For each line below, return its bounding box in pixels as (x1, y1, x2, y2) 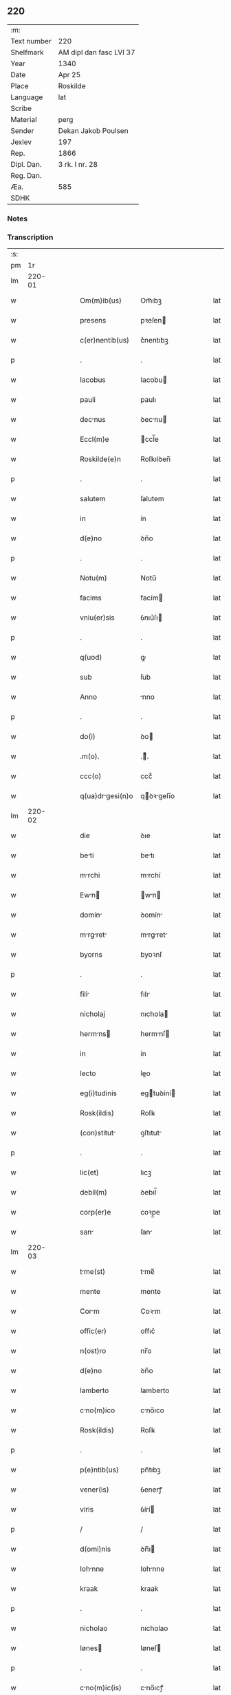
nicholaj (80, 1009, 105, 1019)
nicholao (80, 1623, 108, 1633)
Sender (10, 125, 34, 135)
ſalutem (140, 494, 165, 504)
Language (10, 92, 43, 102)
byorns (80, 950, 103, 960)
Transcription (7, 232, 54, 242)
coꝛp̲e (140, 1208, 160, 1217)
